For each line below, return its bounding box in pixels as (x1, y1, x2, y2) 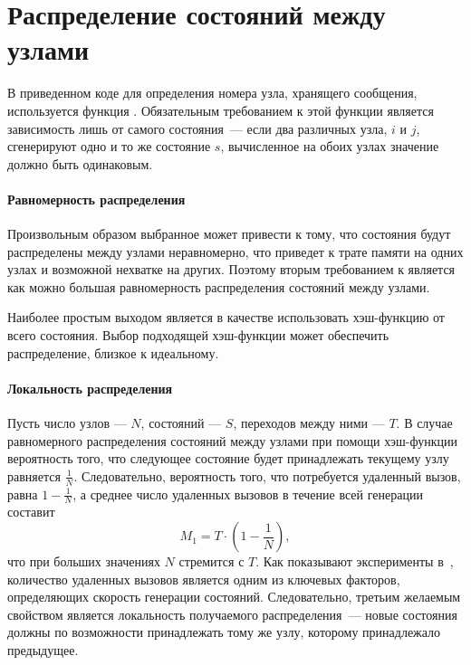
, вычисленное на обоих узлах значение (220, 137, 439, 156)
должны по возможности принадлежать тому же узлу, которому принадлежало (7, 622, 441, 641)
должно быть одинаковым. (7, 154, 153, 173)
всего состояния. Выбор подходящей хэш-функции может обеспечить (7, 326, 389, 345)
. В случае (396, 413, 453, 432)
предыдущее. (7, 641, 79, 660)
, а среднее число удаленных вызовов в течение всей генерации (72, 484, 423, 503)
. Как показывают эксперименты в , (255, 552, 454, 571)
